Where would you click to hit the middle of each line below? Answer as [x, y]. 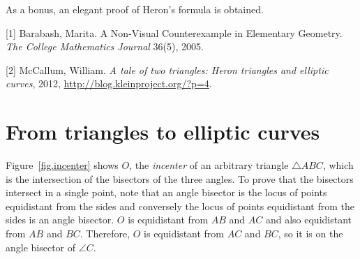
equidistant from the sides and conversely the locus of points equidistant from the [180, 206]
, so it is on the [310, 234]
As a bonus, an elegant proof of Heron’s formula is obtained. [135, 9]
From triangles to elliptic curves [163, 132]
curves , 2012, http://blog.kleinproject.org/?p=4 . [109, 83]
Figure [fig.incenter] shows [62, 165]
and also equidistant [309, 220]
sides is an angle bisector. [60, 220]
